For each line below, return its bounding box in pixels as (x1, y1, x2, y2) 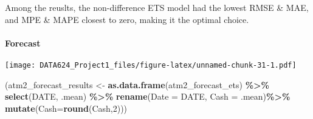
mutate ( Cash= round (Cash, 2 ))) (5, 101, 128, 114)
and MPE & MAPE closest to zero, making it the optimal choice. (5, 13, 249, 25)
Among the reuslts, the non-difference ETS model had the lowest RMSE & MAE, (5, 1, 309, 13)
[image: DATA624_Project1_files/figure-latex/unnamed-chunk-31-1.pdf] (5, 60, 297, 69)
